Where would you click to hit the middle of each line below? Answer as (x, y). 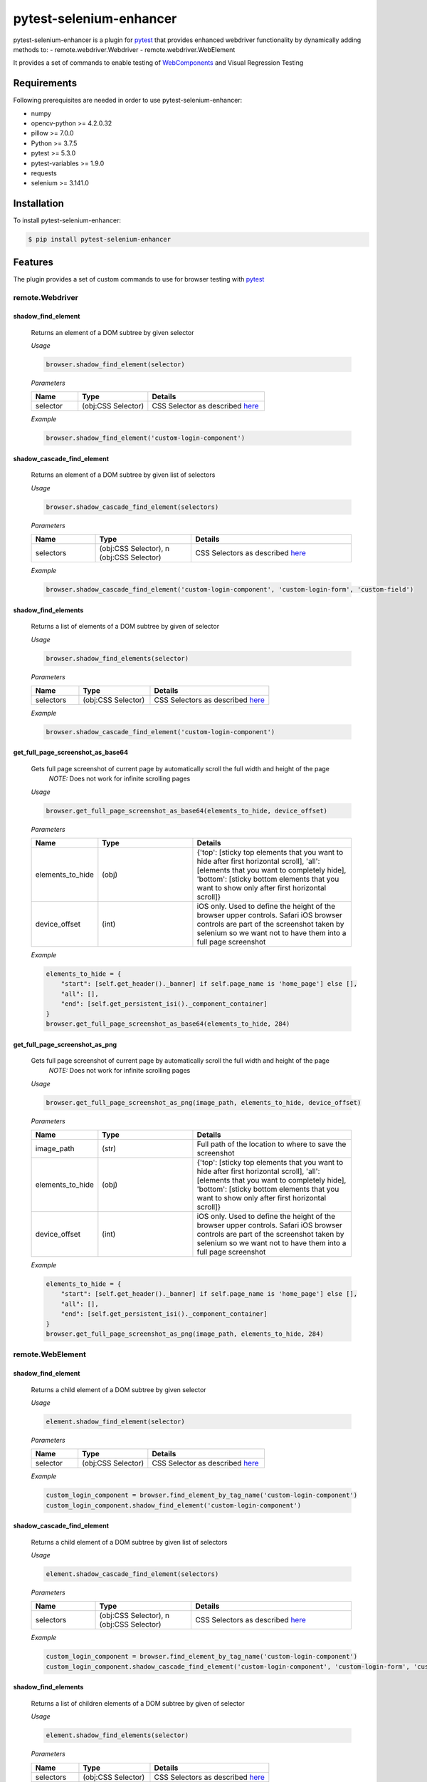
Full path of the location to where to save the (272, 1144)
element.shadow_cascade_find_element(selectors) (132, 1574)
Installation (38, 204)
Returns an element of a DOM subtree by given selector (112, 332)
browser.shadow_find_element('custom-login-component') (146, 438)
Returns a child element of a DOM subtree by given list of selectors (129, 1542)
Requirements (45, 83)
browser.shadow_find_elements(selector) (117, 658)
